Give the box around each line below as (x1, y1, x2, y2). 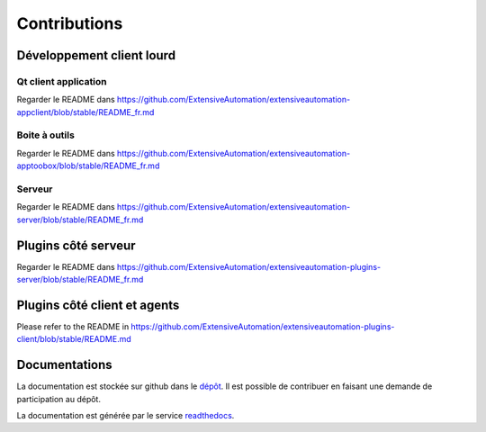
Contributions (16, 13, 123, 33)
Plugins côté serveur (16, 238, 136, 253)
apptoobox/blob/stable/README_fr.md (16, 160, 160, 171)
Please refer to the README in (16, 320, 130, 332)
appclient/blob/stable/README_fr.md (16, 106, 155, 117)
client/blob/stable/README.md (16, 334, 131, 345)
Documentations (16, 357, 112, 373)
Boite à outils (16, 129, 76, 141)
